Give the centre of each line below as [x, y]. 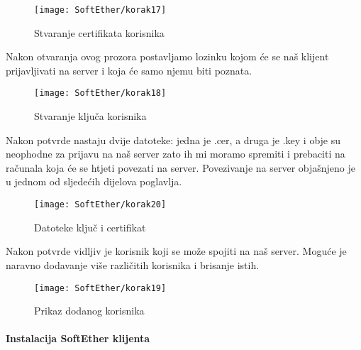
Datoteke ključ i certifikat [90, 227]
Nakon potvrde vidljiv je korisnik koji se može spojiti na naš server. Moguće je [176, 251]
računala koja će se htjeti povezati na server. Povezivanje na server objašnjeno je [180, 167]
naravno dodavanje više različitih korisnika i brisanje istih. [133, 264]
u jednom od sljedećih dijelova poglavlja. [94, 181]
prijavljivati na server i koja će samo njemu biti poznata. [129, 70]
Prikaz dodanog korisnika [89, 311]
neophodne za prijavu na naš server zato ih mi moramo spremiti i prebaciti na [176, 154]
